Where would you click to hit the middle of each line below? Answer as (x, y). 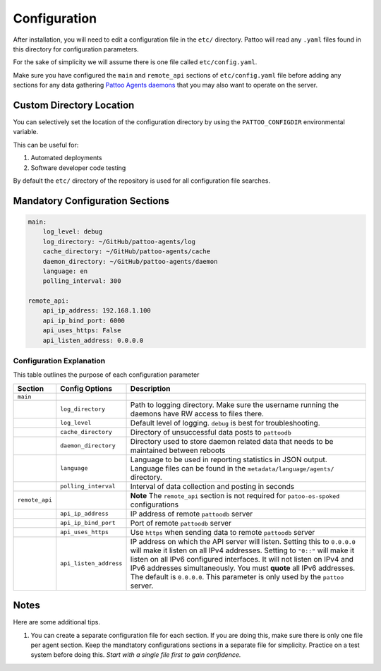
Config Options (86, 388)
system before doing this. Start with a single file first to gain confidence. (136, 655)
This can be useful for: (46, 145)
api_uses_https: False (82, 331)
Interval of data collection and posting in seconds (212, 486)
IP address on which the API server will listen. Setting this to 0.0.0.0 (243, 541)
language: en (65, 271)
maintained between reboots (178, 450)
